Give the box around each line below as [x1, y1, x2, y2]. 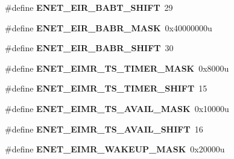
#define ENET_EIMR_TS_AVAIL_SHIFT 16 [5, 122, 203, 135]
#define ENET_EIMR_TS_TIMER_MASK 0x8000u [5, 61, 229, 74]
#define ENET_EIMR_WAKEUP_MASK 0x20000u [5, 143, 225, 155]
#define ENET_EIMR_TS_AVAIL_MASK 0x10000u [5, 102, 229, 114]
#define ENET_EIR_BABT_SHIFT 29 [5, 1, 173, 13]
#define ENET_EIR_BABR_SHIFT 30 [5, 42, 174, 54]
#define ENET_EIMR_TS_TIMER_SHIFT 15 [5, 82, 207, 95]
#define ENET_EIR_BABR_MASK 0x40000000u [5, 21, 212, 34]
